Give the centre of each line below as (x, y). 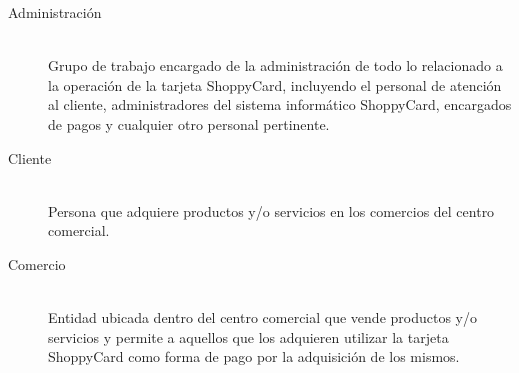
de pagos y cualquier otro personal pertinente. (189, 123)
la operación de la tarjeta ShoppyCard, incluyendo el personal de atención (275, 84)
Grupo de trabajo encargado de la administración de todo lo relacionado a (275, 65)
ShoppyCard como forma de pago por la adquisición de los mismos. (254, 356)
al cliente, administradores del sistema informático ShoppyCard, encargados (280, 104)
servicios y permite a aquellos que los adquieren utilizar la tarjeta (248, 336)
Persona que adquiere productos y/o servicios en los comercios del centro (271, 210)
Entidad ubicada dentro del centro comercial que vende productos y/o (263, 317)
